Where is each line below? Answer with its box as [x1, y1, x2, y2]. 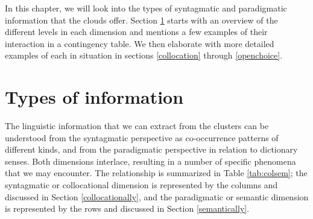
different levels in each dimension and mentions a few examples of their [5, 25, 268, 38]
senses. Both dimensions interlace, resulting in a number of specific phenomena [5, 154, 296, 167]
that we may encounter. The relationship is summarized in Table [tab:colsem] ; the [5, 167, 308, 179]
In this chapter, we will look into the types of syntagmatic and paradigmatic [5, 2, 287, 14]
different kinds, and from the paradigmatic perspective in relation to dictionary [5, 143, 298, 156]
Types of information [5, 84, 184, 109]
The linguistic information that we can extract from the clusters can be [5, 119, 269, 132]
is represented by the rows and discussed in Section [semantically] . [5, 202, 250, 215]
